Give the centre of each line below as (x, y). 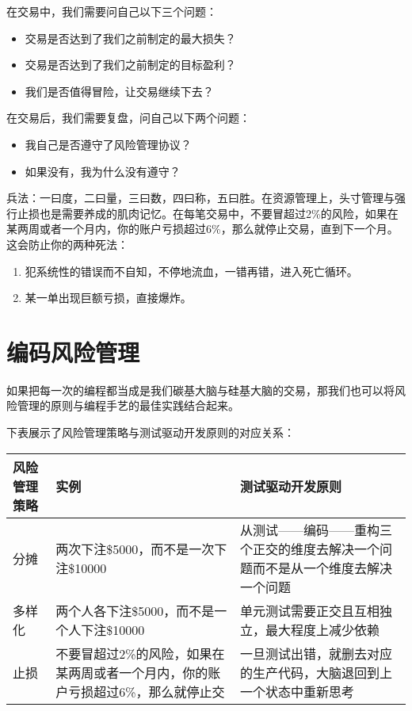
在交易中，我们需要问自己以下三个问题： (112, 11)
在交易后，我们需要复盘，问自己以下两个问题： (128, 118)
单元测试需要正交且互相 (310, 610)
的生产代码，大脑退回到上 (317, 672)
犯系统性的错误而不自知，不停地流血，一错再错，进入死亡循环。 (191, 271)
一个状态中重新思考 (298, 691)
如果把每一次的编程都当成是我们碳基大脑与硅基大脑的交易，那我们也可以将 (200, 390)
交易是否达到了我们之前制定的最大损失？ (130, 38)
